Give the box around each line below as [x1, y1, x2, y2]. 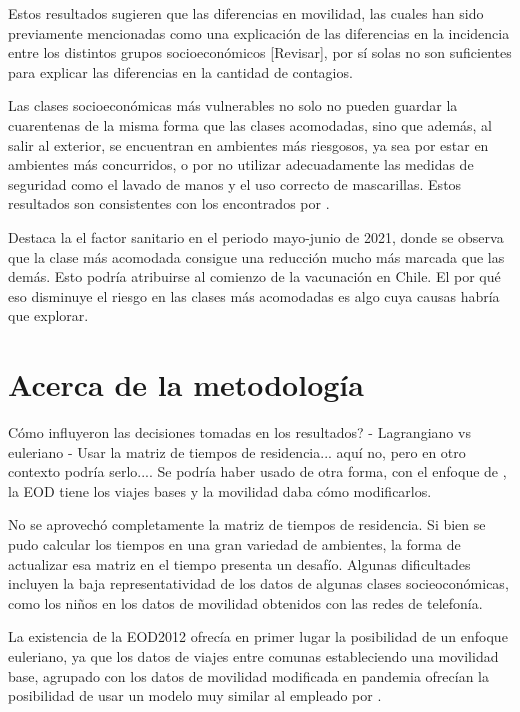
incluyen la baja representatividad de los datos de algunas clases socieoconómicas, [8, 573, 509, 594]
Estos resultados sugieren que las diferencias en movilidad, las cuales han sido [8, 3, 484, 23]
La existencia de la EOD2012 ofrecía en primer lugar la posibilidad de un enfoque [8, 626, 508, 647]
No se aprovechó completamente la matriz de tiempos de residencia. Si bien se [8, 514, 486, 535]
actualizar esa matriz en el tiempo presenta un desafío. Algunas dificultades [8, 553, 471, 574]
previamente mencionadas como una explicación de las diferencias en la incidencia [8, 22, 510, 43]
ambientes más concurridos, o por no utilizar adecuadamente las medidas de [8, 154, 474, 175]
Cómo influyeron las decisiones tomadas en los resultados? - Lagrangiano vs [8, 422, 471, 443]
